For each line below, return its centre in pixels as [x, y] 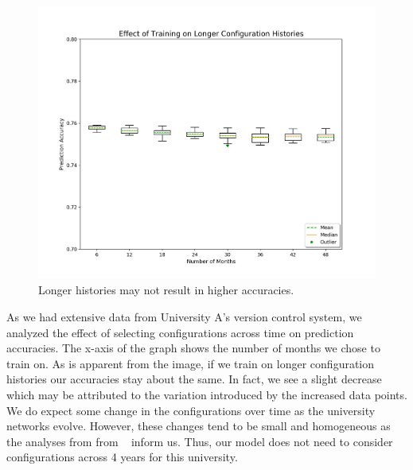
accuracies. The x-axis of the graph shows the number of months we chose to [193, 348]
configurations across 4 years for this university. [122, 457]
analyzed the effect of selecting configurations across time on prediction [180, 332]
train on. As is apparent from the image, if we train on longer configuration [191, 363]
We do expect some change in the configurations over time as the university [191, 410]
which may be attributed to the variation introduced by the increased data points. [207, 394]
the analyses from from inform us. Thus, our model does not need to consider [200, 441]
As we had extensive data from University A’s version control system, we [184, 316]
